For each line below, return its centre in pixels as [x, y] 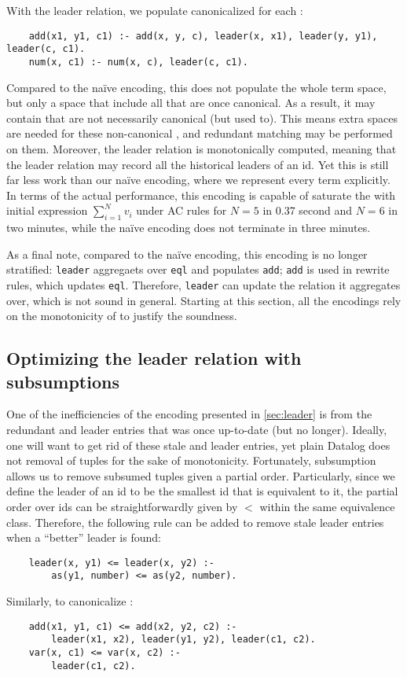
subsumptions [63, 381]
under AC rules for [181, 210]
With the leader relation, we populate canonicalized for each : [155, 10]
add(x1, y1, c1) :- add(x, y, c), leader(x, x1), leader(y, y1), [203, 36]
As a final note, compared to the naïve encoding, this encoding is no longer [187, 254]
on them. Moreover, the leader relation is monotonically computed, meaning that [202, 148]
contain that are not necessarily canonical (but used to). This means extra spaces [202, 118]
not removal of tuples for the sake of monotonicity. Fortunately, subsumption [191, 460]
